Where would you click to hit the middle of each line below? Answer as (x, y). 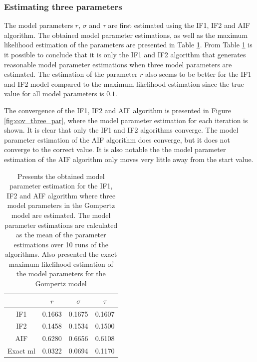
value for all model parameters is (54, 93)
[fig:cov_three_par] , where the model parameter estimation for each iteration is (126, 120)
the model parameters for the (61, 273)
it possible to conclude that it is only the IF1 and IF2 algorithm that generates (125, 54)
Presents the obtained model (61, 176)
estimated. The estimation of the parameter (71, 74)
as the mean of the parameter (61, 235)
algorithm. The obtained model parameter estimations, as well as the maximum (126, 35)
